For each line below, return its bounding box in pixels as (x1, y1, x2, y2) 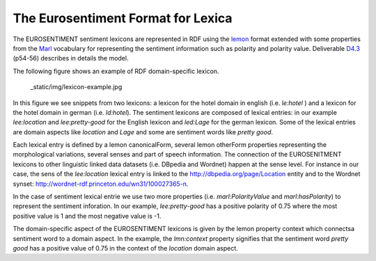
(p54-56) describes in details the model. (13, 54, 129, 63)
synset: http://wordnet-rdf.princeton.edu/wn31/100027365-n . (13, 180, 189, 188)
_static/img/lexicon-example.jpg (30, 83, 123, 91)
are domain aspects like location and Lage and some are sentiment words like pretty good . (13, 127, 274, 136)
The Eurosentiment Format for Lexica (13, 10, 233, 26)
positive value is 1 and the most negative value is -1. (13, 212, 162, 220)
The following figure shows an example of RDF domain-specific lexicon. (13, 67, 219, 75)
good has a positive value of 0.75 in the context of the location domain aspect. (13, 244, 238, 252)
